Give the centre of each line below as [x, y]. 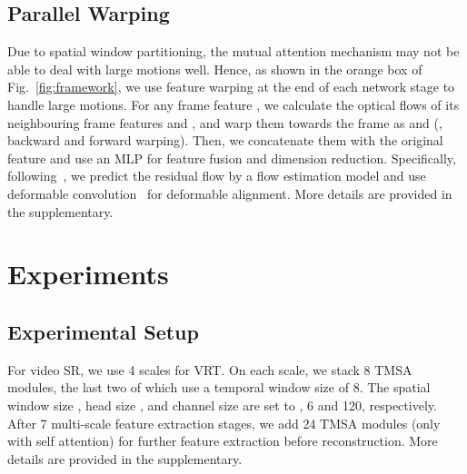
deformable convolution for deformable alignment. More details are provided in [230, 193]
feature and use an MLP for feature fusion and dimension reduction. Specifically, [232, 158]
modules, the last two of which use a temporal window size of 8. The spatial [219, 387]
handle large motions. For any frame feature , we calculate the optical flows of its [233, 104]
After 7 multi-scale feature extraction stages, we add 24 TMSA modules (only [224, 423]
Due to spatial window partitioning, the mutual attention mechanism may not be [233, 51]
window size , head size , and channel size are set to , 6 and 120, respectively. [222, 405]
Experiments [88, 274]
